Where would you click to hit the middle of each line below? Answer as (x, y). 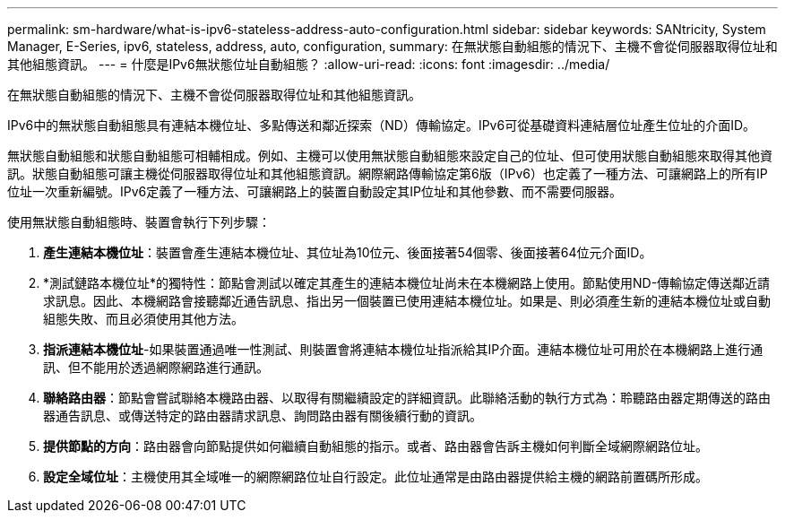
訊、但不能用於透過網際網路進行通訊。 (156, 367)
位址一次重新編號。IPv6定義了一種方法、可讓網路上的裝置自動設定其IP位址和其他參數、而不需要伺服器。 (315, 191)
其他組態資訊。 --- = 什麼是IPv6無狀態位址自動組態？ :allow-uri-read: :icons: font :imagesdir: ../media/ (309, 64)
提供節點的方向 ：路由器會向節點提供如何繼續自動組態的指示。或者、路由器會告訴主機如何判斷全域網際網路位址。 (375, 446)
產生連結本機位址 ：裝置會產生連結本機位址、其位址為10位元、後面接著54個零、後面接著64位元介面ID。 (348, 252)
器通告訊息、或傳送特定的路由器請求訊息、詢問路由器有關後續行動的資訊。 (263, 416)
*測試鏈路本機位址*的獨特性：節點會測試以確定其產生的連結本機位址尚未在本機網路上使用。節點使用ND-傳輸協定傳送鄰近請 (407, 283)
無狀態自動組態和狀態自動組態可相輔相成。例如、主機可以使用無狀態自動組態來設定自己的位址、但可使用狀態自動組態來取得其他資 (390, 156)
